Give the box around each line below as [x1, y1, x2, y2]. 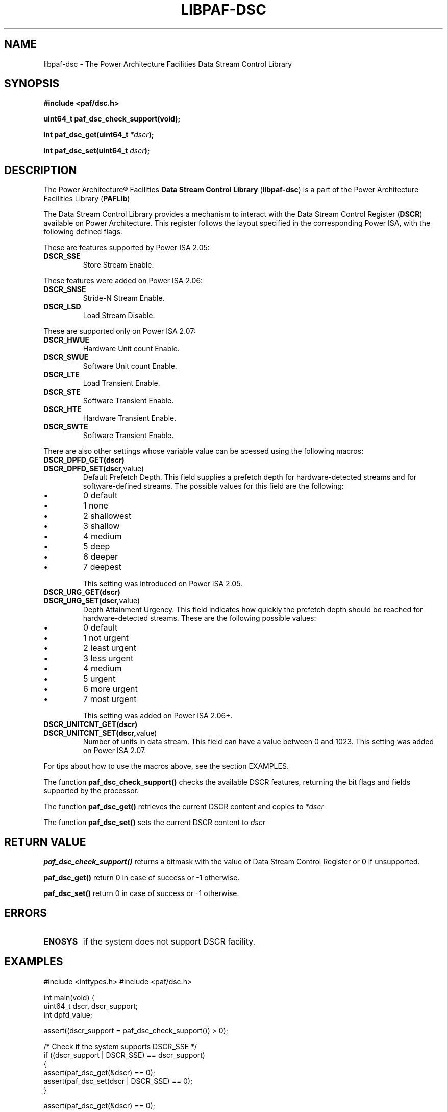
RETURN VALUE [4, 835, 86, 849]
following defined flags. [43, 227, 122, 236]
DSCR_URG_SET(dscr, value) [43, 596, 140, 606]
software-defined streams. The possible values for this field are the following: [83, 481, 344, 491]
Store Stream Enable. [83, 260, 154, 270]
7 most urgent [83, 694, 137, 705]
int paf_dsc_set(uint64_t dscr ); [43, 146, 150, 155]
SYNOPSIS [4, 77, 60, 90]
